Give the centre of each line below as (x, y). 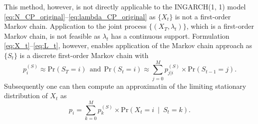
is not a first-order (203, 16)
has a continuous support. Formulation (170, 35)
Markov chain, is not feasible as (52, 35)
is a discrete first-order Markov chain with (84, 55)
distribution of (26, 95)
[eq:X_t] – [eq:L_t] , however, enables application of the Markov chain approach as (128, 45)
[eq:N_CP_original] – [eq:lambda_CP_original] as (80, 16)
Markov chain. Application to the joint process (75, 26)
